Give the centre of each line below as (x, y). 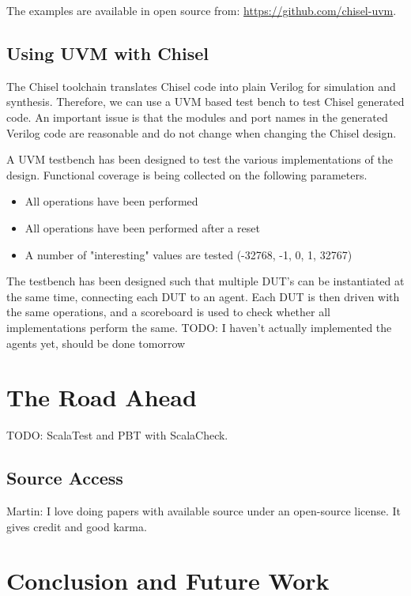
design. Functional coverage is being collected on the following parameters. (187, 174)
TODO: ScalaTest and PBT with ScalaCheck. (117, 435)
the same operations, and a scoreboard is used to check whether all (169, 312)
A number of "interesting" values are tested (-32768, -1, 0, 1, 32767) (189, 254)
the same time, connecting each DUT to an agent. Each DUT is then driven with (203, 296)
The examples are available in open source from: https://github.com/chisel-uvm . (202, 10)
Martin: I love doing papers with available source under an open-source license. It (204, 511)
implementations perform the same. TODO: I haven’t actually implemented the (199, 327)
